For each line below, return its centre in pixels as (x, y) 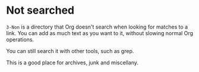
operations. (20, 39)
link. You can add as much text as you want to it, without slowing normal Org (100, 33)
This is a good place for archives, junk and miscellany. (72, 62)
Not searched (40, 10)
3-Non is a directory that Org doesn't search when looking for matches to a (97, 27)
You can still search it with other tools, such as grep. (70, 51)
